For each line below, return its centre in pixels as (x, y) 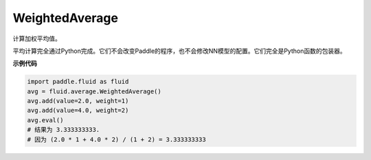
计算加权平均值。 (37, 38)
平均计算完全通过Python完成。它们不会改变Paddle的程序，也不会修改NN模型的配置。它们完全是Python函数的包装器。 (179, 51)
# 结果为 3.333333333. (64, 130)
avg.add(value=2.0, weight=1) (78, 101)
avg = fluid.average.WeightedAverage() (94, 91)
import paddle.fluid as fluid (78, 82)
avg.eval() (45, 120)
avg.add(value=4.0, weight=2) (78, 111)
